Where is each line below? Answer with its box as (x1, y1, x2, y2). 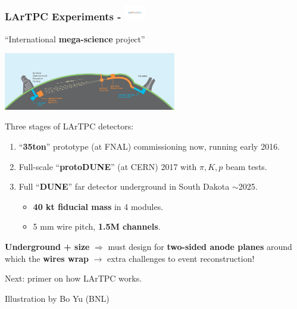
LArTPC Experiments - (5, 9, 121, 24)
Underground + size (5, 240, 90, 252)
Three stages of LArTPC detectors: (5, 120, 134, 132)
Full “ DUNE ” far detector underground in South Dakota (18, 180, 230, 193)
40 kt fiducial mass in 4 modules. (33, 200, 164, 212)
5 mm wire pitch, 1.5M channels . (33, 220, 161, 233)
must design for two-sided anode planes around (108, 240, 292, 252)
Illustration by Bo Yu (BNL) (5, 292, 110, 304)
